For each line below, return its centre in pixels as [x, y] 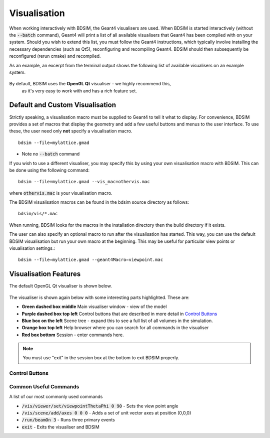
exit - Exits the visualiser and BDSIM [60, 427]
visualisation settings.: [32, 248]
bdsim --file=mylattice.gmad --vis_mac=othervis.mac [84, 182]
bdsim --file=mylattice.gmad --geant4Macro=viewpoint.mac [91, 260]
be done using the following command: [49, 170]
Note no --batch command [51, 154]
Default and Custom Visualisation [62, 105]
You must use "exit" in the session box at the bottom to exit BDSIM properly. [101, 358]
